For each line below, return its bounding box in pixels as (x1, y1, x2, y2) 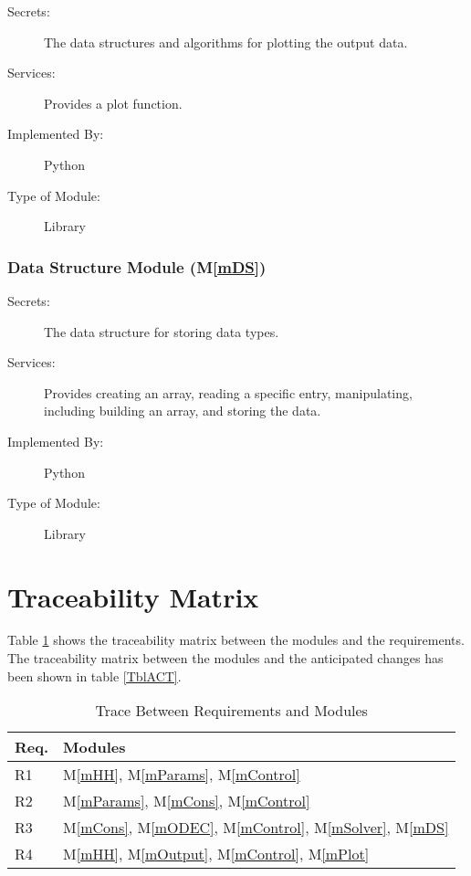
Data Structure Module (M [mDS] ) (7, 255, 267, 278)
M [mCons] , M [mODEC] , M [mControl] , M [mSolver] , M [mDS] (63, 817, 449, 839)
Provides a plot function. (44, 93, 183, 112)
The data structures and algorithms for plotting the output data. (44, 32, 408, 51)
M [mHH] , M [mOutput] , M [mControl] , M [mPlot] (63, 843, 370, 865)
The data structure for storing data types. (44, 322, 279, 341)
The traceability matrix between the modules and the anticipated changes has (7, 649, 444, 668)
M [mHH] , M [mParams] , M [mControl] (63, 764, 300, 786)
